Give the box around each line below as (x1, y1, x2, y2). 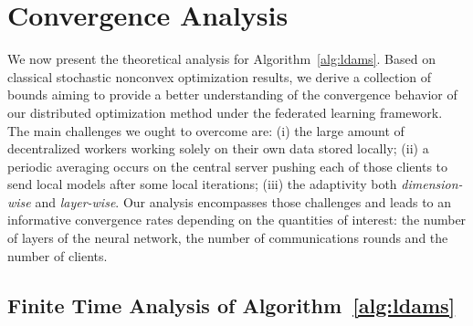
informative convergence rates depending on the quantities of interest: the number (7, 210, 467, 229)
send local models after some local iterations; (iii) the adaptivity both (7, 174, 397, 194)
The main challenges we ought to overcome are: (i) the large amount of (7, 121, 405, 140)
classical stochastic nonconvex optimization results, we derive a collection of (7, 67, 432, 86)
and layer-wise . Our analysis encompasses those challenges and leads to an (35, 192, 452, 211)
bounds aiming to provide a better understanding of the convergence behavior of (7, 85, 457, 104)
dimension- (401, 174, 463, 194)
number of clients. (7, 246, 108, 265)
